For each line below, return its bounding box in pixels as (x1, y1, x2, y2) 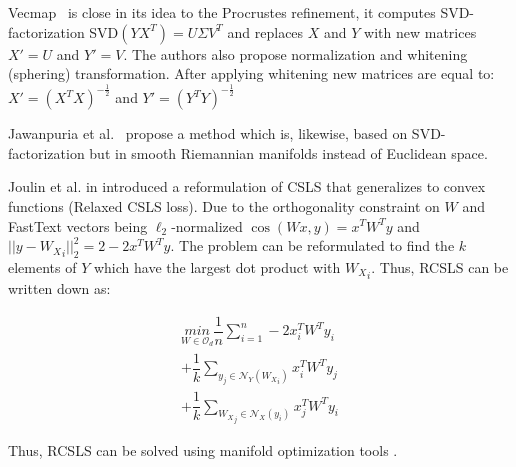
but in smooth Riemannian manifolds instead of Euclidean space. (89, 142, 488, 163)
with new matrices (364, 21, 477, 42)
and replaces (227, 21, 304, 42)
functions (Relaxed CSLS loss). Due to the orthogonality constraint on (8, 195, 440, 216)
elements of (8, 256, 77, 277)
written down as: (8, 278, 111, 299)
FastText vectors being (8, 215, 148, 236)
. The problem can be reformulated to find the (170, 235, 455, 256)
